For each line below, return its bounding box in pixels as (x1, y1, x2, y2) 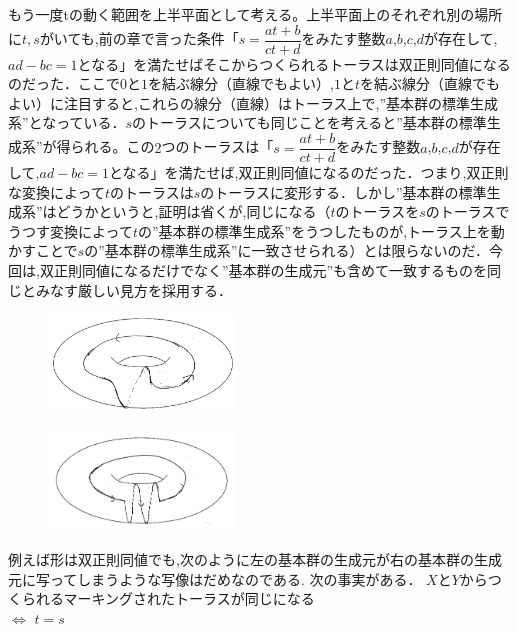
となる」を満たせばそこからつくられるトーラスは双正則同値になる (77, 53, 511, 74)
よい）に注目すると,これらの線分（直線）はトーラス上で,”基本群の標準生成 (8, 92, 499, 113)
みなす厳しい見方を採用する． (35, 279, 232, 300)
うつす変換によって (8, 220, 133, 241)
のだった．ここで (8, 73, 120, 94)
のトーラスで (425, 201, 510, 222)
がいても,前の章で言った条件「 (39, 28, 239, 49)
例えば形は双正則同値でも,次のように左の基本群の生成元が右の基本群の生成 (8, 548, 502, 569)
